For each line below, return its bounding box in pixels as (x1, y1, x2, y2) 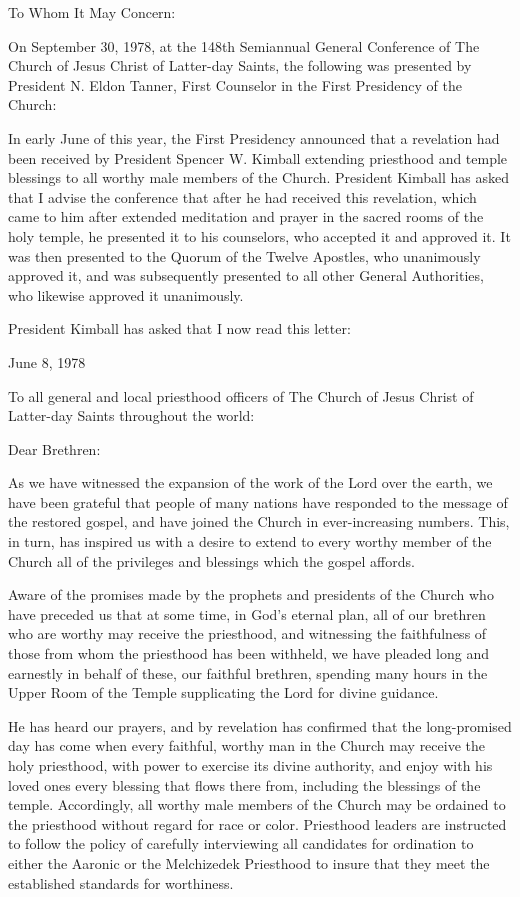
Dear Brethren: (8, 438, 101, 459)
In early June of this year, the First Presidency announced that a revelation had (8, 127, 500, 148)
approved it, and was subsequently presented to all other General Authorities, (8, 265, 484, 286)
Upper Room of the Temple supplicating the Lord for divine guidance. (8, 682, 439, 703)
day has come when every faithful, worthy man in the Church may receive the (8, 735, 485, 756)
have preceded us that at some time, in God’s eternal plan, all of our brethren (8, 603, 486, 624)
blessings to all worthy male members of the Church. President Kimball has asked (8, 167, 509, 188)
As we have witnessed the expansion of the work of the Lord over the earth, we (8, 472, 493, 493)
